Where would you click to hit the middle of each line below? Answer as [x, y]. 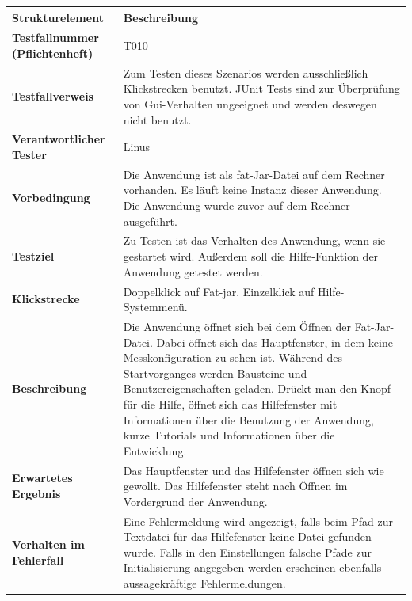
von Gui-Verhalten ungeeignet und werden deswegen [250, 103]
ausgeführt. [150, 221]
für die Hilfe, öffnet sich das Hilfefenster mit [230, 403]
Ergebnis [36, 493]
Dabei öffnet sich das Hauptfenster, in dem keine [275, 342]
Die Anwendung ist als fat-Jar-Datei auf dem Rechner [254, 174]
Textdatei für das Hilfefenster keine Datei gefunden [247, 536]
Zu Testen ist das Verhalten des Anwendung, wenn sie [254, 240]
